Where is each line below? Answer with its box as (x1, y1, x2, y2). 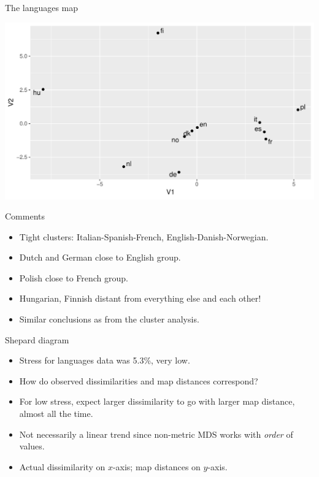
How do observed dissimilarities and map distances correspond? (19, 374, 258, 387)
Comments (5, 210, 45, 223)
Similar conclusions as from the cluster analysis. (19, 313, 199, 326)
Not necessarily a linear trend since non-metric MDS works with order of (19, 427, 293, 440)
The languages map (5, 1, 79, 13)
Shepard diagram (5, 333, 69, 346)
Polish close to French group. (19, 271, 128, 284)
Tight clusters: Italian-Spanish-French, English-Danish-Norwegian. (19, 230, 269, 243)
